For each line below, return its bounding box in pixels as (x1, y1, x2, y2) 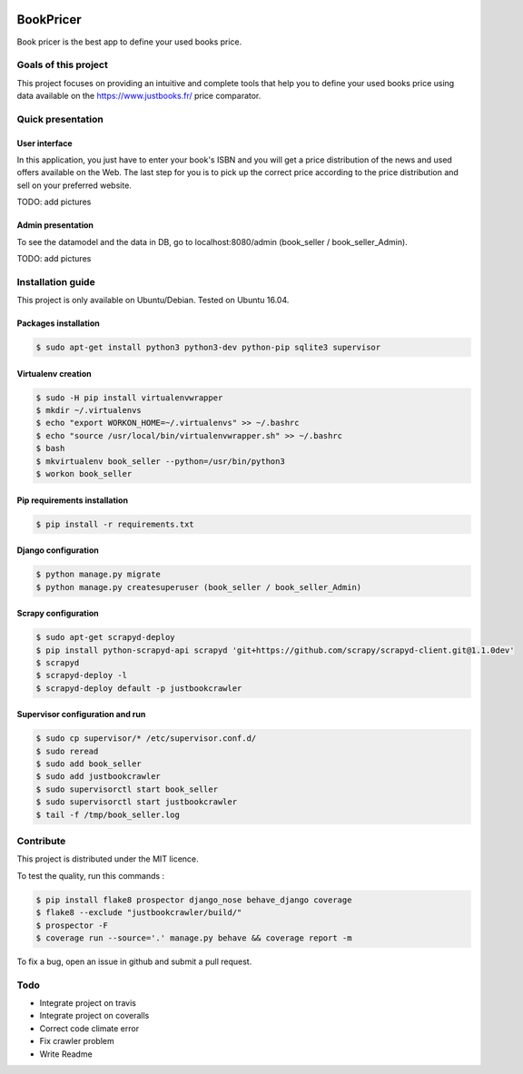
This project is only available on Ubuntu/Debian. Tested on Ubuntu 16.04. (16, 295, 290, 306)
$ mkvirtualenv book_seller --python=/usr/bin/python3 (35, 456, 285, 467)
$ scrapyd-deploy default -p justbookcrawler (35, 683, 242, 694)
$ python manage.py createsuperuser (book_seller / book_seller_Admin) (35, 582, 362, 592)
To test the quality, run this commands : (16, 870, 165, 881)
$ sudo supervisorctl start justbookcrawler (35, 797, 238, 807)
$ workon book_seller (35, 468, 133, 478)
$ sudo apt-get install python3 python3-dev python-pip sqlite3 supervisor (35, 342, 381, 353)
